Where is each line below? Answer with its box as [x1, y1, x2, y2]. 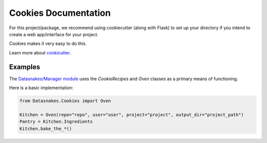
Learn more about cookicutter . [9, 49, 71, 55]
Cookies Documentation [9, 7, 111, 18]
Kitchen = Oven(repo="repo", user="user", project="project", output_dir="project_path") [19, 112, 244, 117]
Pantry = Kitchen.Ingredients [19, 119, 93, 125]
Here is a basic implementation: [9, 85, 74, 91]
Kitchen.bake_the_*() [19, 126, 72, 131]
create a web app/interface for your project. [9, 31, 99, 37]
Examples [9, 62, 41, 71]
